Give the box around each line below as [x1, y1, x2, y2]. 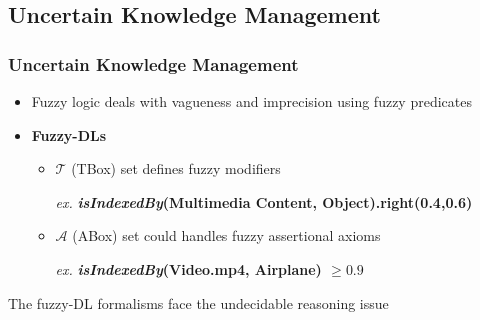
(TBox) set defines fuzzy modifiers [71, 158, 281, 179]
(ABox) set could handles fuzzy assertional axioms [72, 225, 381, 246]
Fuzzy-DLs [31, 124, 107, 145]
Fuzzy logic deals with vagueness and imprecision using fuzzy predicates [31, 91, 472, 111]
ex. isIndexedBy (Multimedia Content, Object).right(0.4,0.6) [55, 191, 473, 212]
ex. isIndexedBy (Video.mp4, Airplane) [55, 258, 322, 279]
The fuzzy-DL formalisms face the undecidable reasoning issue [8, 292, 389, 313]
